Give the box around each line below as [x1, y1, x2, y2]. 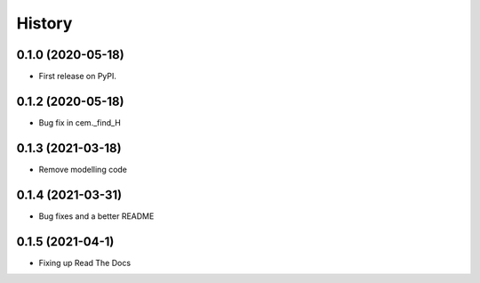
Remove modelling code [38, 164, 128, 174]
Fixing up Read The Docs [38, 257, 132, 268]
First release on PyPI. [38, 71, 117, 82]
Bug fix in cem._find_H [38, 117, 122, 128]
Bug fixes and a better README [38, 210, 155, 222]
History [16, 13, 73, 33]
